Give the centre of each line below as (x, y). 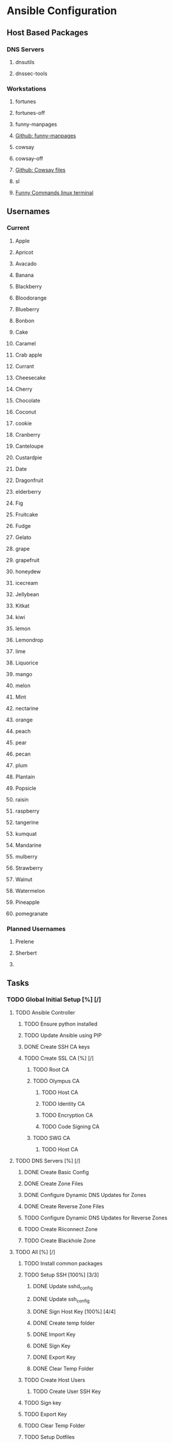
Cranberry (28, 434)
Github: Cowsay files (40, 170)
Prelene (24, 942)
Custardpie (29, 457)
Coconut (26, 412)
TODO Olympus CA (56, 1080)
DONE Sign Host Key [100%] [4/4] (74, 1312)
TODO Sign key (42, 1403)
